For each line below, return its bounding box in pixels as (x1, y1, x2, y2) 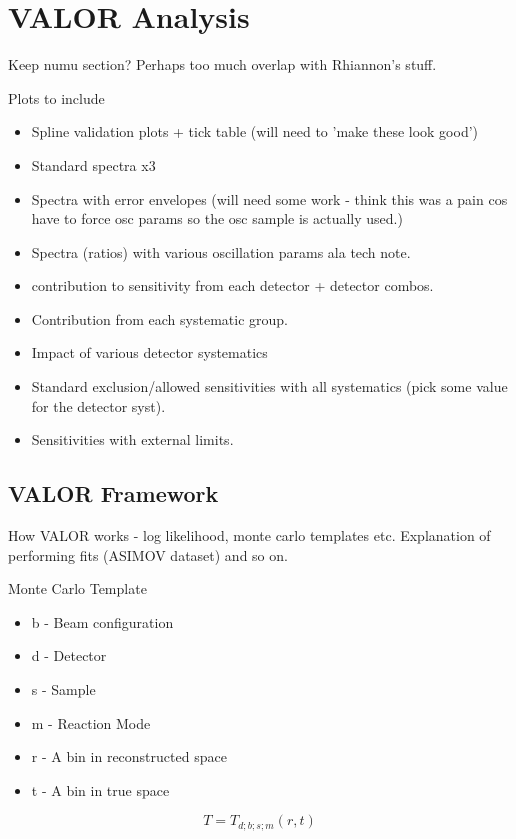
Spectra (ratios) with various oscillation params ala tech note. (31, 241, 411, 262)
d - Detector (31, 645, 107, 666)
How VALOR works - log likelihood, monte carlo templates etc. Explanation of (8, 525, 491, 546)
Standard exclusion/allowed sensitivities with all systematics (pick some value (31, 376, 508, 397)
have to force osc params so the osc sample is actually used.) (31, 208, 403, 229)
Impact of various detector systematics (31, 342, 268, 363)
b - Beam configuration (31, 611, 174, 632)
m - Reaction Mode (31, 712, 151, 733)
